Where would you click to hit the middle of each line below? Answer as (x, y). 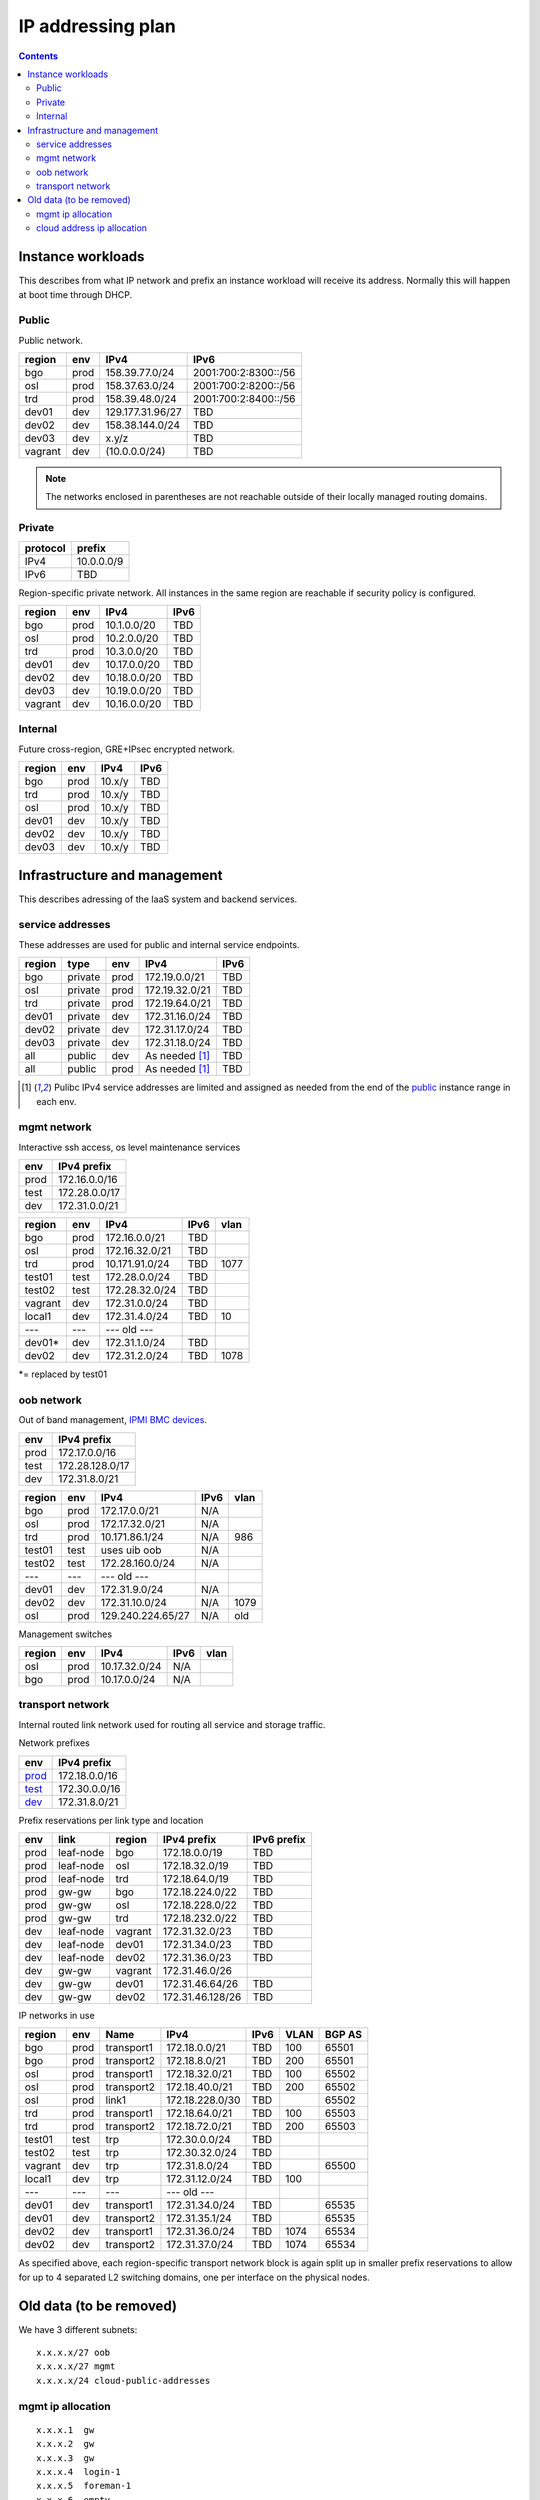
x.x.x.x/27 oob (73, 2353)
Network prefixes (54, 1743)
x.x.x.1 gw (65, 2429)
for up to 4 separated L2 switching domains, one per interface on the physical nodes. (194, 2277)
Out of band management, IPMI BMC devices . (112, 1420)
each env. (56, 1101)
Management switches (65, 1634)
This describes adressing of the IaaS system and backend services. (158, 899)
